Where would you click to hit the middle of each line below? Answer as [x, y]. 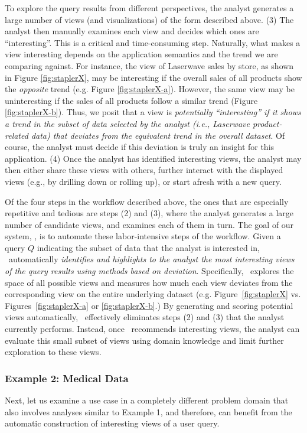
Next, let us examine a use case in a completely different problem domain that [147, 400]
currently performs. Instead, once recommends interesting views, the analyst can [152, 329]
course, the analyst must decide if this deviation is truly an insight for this [140, 147]
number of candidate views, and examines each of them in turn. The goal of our [149, 224]
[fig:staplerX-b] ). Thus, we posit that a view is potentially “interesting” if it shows [153, 112]
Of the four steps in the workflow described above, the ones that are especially [147, 201]
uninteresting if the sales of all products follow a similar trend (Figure [131, 100]
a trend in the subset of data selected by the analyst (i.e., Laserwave [127, 123]
